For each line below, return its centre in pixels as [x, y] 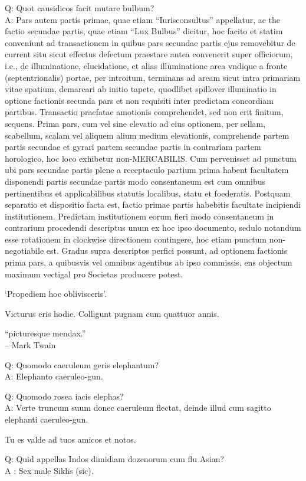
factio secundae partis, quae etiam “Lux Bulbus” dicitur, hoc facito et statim [144, 31]
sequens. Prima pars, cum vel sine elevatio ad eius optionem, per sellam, [135, 123]
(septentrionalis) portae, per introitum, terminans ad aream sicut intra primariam [153, 77]
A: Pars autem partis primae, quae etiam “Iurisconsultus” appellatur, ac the [143, 19]
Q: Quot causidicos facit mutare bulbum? [80, 8]
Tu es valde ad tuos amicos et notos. [70, 439]
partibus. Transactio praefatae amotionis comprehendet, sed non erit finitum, [144, 112]
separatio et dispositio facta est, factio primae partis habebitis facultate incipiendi [153, 204]
